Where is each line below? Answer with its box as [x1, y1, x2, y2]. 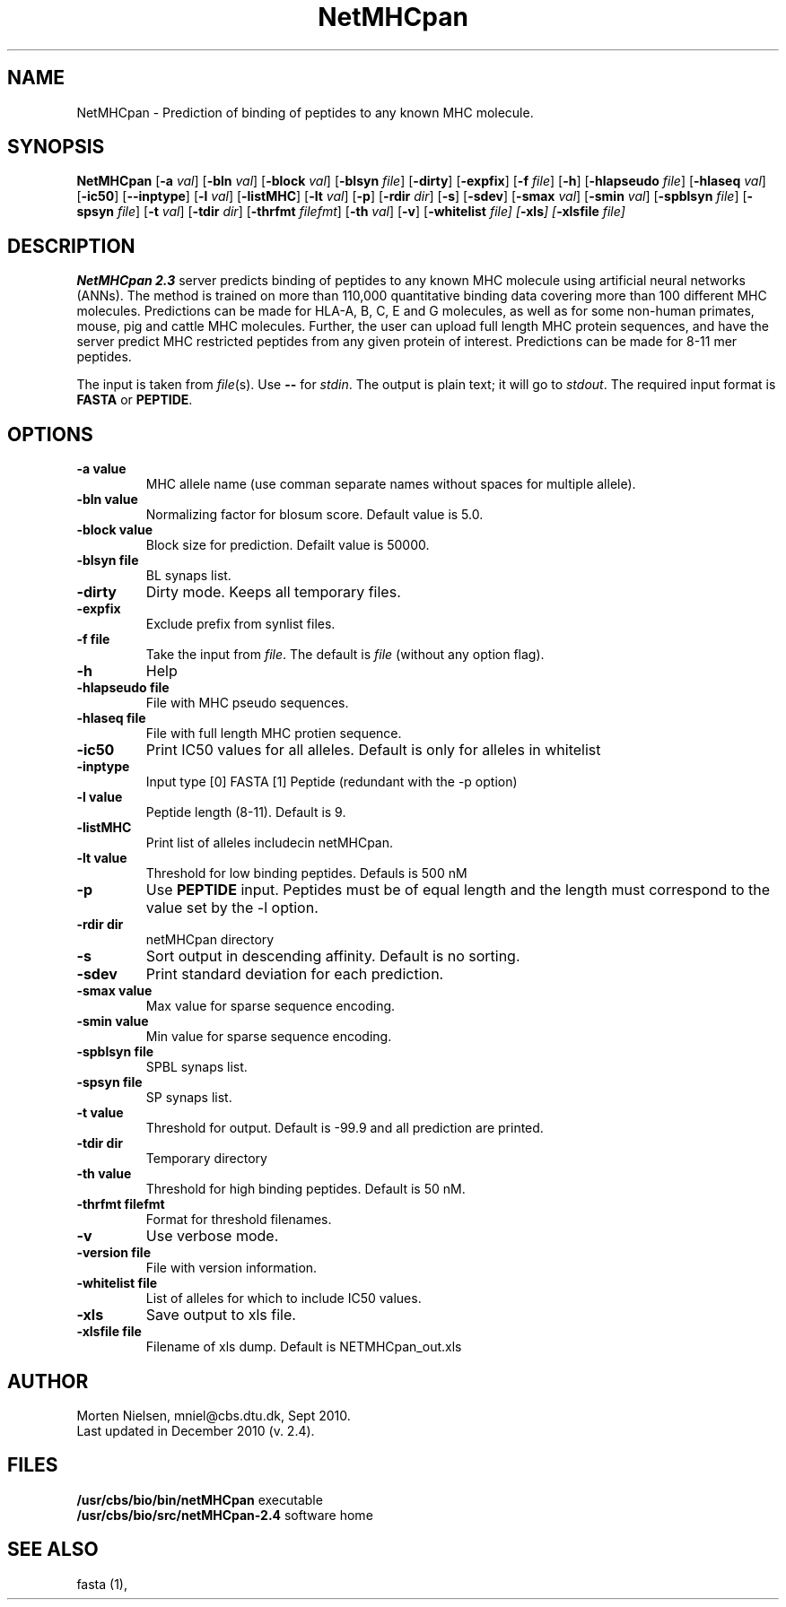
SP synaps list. [145, 1090, 232, 1106]
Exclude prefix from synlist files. [145, 616, 336, 632]
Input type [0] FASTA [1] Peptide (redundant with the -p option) [145, 774, 518, 790]
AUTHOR [7, 1369, 89, 1393]
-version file [76, 1245, 151, 1261]
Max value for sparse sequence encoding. [145, 998, 396, 1014]
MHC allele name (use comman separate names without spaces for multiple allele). [145, 476, 636, 492]
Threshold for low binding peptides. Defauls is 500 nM [145, 865, 467, 882]
